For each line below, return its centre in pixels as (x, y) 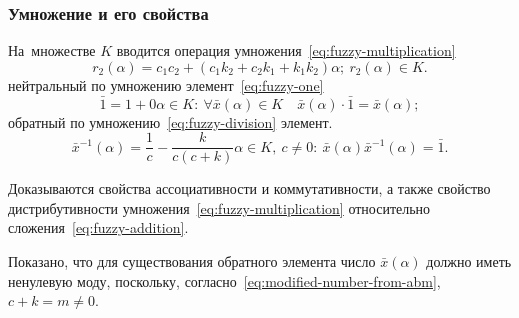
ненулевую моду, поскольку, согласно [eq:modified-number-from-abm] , (224, 280)
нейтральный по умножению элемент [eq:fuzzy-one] (166, 84)
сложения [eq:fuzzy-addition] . (98, 227)
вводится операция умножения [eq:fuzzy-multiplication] (286, 50)
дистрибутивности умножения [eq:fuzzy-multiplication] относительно (219, 207)
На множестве (52, 50)
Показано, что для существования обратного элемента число (192, 261)
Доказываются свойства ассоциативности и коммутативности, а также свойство (249, 188)
